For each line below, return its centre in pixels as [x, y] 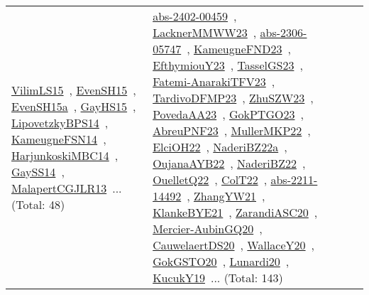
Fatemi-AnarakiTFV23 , [214, 81]
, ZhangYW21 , [226, 196]
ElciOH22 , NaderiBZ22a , [220, 147]
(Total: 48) [38, 204]
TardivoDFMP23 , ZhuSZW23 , [233, 98]
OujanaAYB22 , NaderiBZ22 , [229, 163]
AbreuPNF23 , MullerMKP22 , [232, 130]
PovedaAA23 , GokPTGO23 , [228, 114]
